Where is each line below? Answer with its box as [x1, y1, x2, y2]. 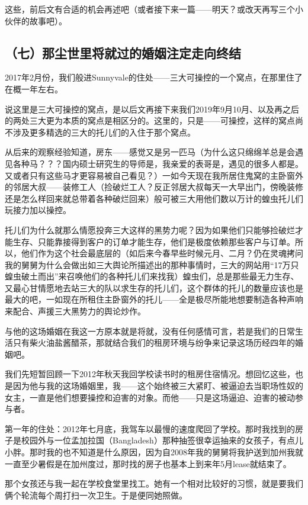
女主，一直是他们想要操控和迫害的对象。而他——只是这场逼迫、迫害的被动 [5, 391, 295, 403]
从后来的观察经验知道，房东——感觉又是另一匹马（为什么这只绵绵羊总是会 [5, 146, 295, 158]
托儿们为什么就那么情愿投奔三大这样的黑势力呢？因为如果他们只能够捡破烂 [5, 223, 295, 236]
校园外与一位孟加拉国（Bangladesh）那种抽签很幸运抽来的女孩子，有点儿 [21, 434, 303, 446]
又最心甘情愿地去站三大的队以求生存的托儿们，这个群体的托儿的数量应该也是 [5, 281, 303, 294]
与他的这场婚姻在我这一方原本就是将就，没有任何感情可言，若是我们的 [5, 324, 278, 337]
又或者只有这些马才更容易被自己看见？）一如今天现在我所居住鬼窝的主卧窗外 [5, 169, 303, 181]
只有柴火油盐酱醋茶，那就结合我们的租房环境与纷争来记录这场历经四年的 [12, 336, 295, 349]
